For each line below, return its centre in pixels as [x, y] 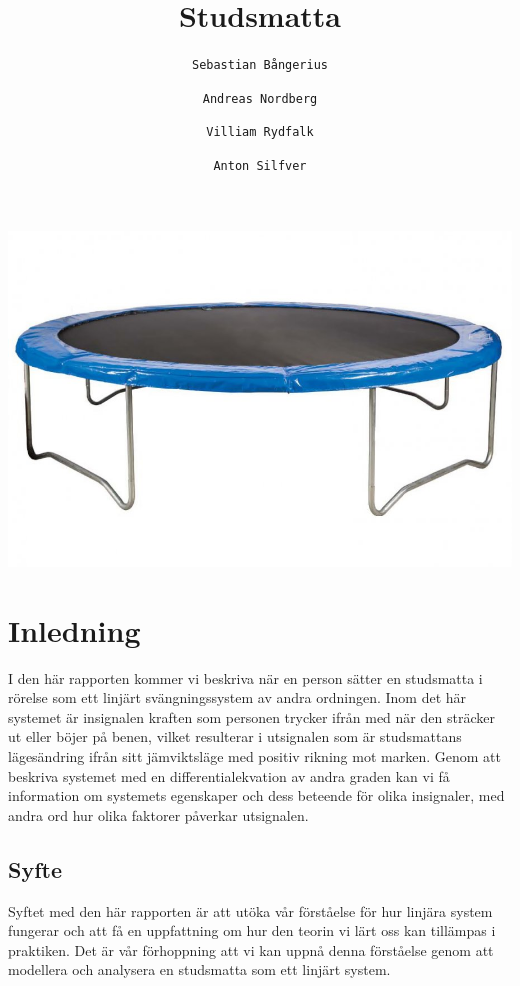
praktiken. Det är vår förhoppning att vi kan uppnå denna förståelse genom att [251, 949]
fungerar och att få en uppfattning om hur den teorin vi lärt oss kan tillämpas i [252, 930]
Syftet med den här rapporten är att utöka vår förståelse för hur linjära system [250, 910]
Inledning [74, 629]
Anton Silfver [260, 166]
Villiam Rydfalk [260, 132]
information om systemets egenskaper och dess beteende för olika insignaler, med [256, 795]
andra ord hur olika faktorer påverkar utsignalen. [158, 814]
